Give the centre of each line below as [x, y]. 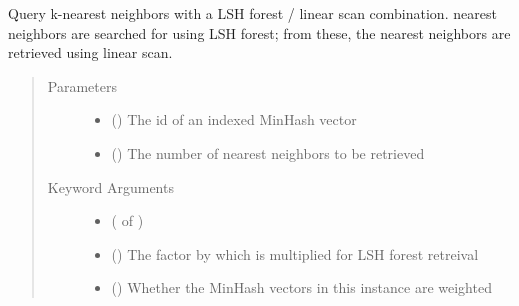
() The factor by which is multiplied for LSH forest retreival [295, 253]
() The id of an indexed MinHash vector [234, 119]
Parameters [82, 85]
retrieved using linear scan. [90, 52]
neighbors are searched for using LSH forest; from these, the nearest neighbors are [259, 32]
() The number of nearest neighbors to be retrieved [268, 152]
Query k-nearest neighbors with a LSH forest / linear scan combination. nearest [252, 13]
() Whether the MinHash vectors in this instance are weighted [301, 287]
